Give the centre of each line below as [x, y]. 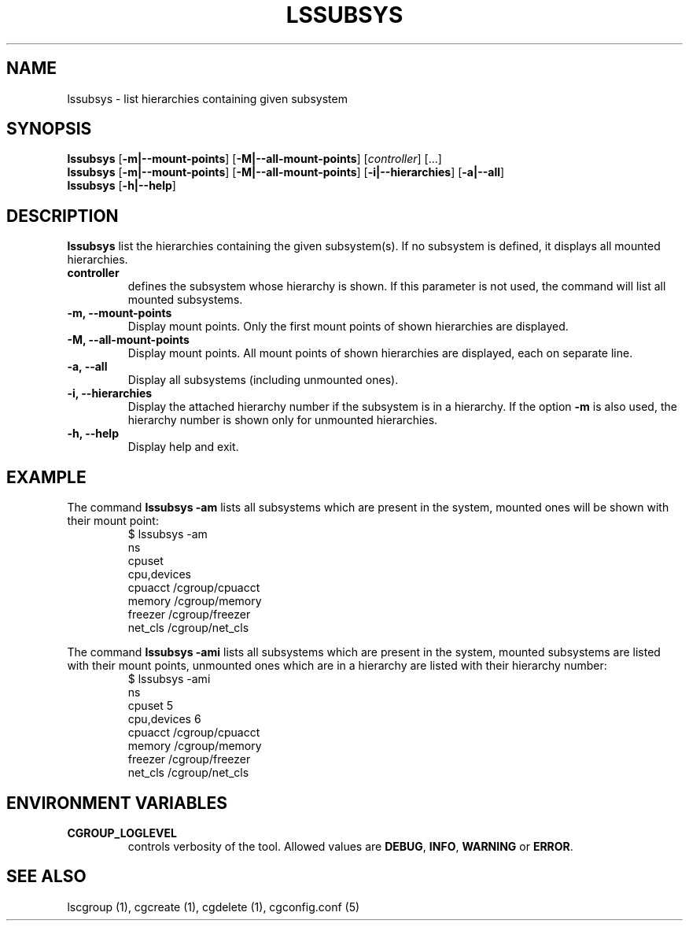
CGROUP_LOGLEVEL [122, 833]
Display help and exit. [183, 447]
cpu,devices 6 [164, 719]
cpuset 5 [151, 706]
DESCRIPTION [63, 216]
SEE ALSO [46, 877]
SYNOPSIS [49, 129]
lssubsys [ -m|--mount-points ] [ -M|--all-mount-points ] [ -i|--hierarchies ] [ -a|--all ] [286, 172]
